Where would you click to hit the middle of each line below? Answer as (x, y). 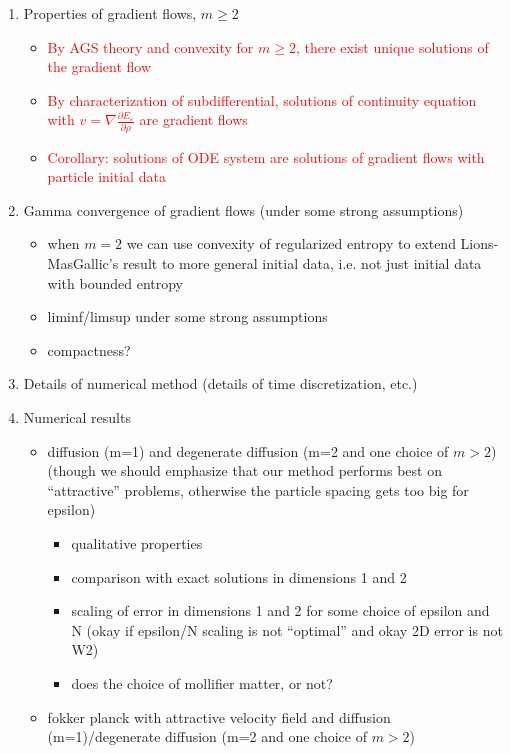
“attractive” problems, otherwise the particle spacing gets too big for (258, 489)
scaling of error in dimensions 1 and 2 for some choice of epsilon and (280, 610)
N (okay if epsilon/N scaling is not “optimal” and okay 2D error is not (287, 629)
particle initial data (106, 176)
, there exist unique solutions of (392, 46)
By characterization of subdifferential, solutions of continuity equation (262, 99)
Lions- (479, 243)
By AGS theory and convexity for (150, 46)
